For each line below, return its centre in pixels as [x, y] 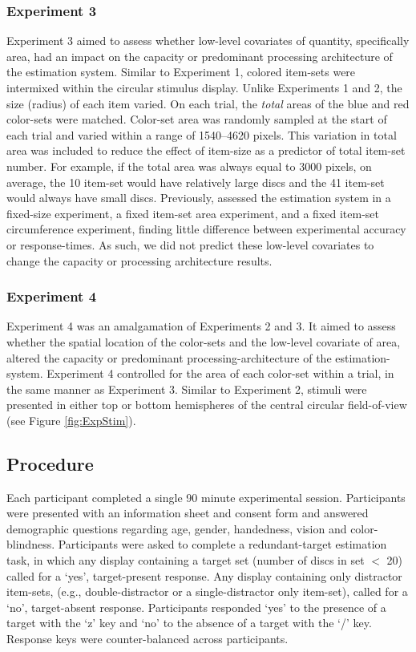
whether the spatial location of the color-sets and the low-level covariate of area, [204, 341]
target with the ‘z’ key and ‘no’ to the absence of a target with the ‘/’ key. [189, 623]
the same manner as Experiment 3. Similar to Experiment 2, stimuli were [187, 389]
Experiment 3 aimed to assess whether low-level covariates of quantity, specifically [208, 40]
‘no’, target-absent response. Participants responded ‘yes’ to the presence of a [196, 607]
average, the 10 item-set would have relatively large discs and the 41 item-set [196, 182]
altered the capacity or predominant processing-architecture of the [169, 357]
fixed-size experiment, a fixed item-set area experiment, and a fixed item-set [193, 213]
